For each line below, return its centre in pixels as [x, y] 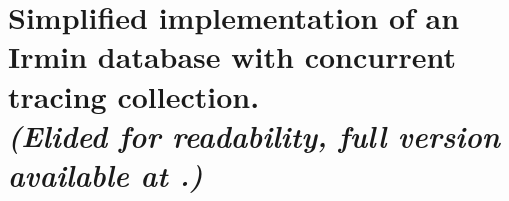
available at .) [105, 174]
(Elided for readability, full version [254, 135]
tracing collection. [134, 95]
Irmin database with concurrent [232, 56]
